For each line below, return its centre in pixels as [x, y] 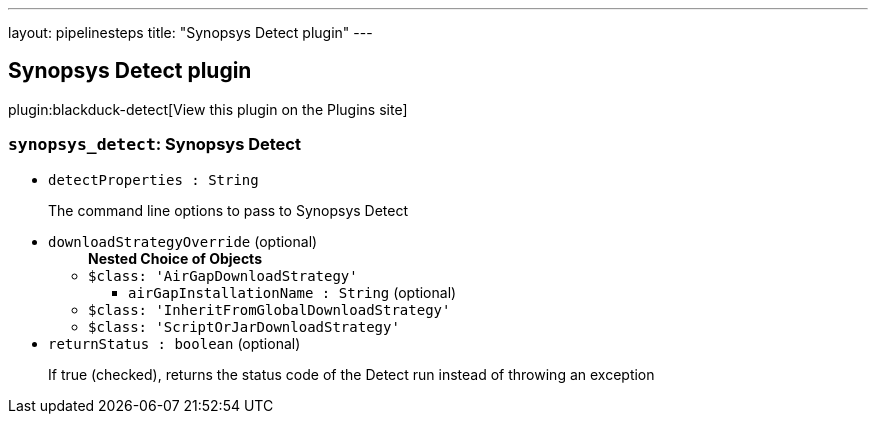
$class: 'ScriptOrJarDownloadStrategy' [244, 326]
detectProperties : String [153, 179]
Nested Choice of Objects [175, 258]
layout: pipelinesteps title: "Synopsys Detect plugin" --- [190, 32]
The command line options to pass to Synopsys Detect [228, 210]
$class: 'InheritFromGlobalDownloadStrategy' [269, 309]
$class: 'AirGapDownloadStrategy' [223, 275]
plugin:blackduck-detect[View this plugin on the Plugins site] [208, 109]
